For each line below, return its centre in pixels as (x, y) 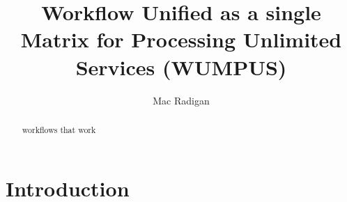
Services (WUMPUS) (181, 67)
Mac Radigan (181, 100)
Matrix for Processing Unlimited (181, 39)
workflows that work (59, 129)
